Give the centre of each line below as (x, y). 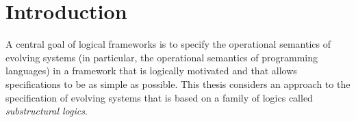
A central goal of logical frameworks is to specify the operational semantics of (168, 44)
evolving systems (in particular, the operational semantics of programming (162, 57)
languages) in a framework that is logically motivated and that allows (151, 71)
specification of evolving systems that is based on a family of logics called (159, 97)
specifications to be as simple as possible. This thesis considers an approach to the (178, 83)
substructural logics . (47, 111)
